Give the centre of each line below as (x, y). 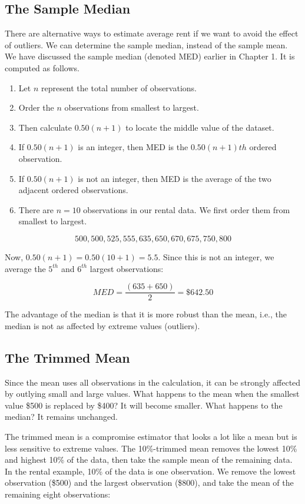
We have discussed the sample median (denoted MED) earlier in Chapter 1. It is (150, 56)
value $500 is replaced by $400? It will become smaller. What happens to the (144, 405)
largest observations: (127, 268)
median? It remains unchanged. (61, 417)
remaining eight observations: (58, 494)
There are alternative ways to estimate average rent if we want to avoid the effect (152, 33)
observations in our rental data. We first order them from (187, 209)
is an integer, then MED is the (133, 147)
